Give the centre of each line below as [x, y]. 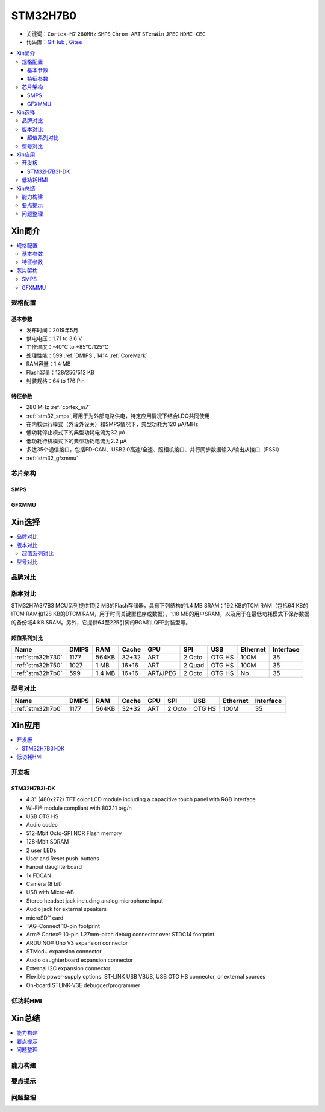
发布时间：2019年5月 [52, 330]
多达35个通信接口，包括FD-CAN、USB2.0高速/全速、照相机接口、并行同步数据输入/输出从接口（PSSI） [154, 450]
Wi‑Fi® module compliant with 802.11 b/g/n [79, 808]
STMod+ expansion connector [64, 952]
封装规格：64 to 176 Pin [56, 381]
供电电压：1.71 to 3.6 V [54, 338]
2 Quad [194, 666]
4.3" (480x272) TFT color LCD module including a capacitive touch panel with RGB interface [141, 799]
